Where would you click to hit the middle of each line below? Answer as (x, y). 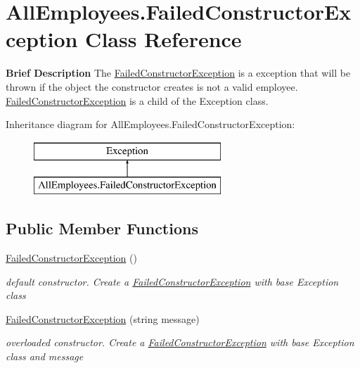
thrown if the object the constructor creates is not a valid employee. (152, 86)
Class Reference (163, 39)
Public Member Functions (102, 228)
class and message (45, 356)
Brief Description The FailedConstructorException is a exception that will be (178, 73)
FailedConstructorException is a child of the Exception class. (137, 100)
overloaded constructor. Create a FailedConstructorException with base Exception (180, 342)
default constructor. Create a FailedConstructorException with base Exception (172, 281)
